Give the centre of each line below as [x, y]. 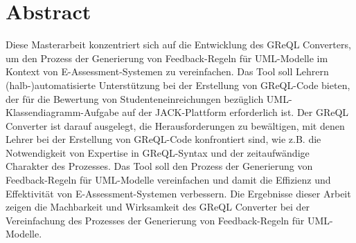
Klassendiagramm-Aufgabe [62, 112]
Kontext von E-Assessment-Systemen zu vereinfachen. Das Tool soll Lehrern [167, 71]
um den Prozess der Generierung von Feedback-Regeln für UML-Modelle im [167, 58]
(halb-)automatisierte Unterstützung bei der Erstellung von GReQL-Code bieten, [178, 85]
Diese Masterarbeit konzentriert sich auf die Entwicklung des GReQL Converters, [178, 45]
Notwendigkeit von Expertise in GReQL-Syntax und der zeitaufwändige [158, 152]
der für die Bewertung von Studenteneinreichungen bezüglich [135, 98]
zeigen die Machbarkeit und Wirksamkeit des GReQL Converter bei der [158, 207]
